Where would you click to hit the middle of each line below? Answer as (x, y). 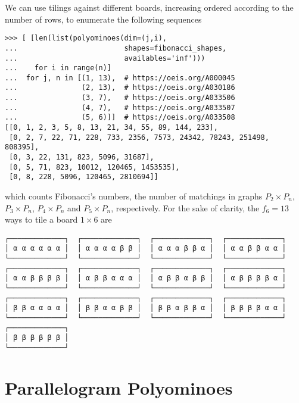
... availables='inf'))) (105, 58)
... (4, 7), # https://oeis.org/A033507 (120, 107)
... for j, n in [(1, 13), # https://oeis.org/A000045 (120, 78)
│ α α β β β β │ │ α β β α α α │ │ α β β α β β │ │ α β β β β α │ (146, 278)
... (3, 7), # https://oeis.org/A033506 (120, 98)
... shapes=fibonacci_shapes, (116, 48)
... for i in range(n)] (58, 68)
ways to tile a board (41, 219)
